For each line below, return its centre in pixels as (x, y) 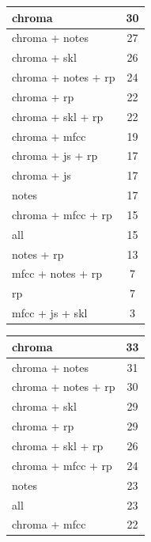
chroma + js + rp (55, 155)
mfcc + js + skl (50, 313)
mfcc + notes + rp (57, 273)
